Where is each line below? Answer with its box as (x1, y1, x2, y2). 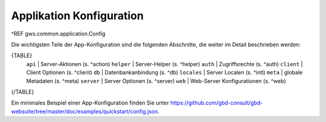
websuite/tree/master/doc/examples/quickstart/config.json (11, 108, 158, 115)
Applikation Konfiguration (11, 9, 144, 22)
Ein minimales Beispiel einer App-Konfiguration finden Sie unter (11, 99, 169, 106)
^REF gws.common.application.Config (11, 30, 106, 37)
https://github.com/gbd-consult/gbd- (170, 99, 263, 106)
